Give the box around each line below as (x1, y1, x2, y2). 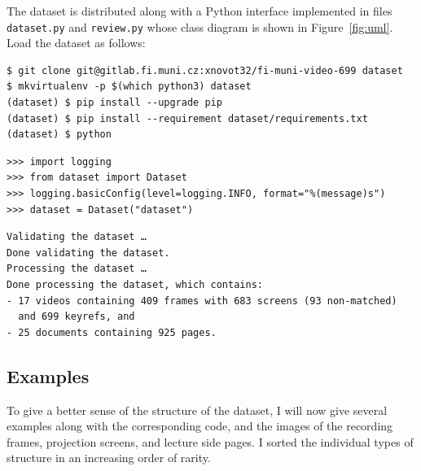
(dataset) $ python (7, 129, 112, 141)
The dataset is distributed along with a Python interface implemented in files (7, 2, 392, 19)
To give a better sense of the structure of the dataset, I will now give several (7, 401, 388, 418)
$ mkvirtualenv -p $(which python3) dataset (7, 81, 252, 93)
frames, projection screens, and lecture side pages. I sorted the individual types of (7, 433, 414, 450)
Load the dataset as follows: (7, 34, 146, 51)
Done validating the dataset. (7, 246, 170, 259)
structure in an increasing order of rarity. (7, 449, 211, 466)
